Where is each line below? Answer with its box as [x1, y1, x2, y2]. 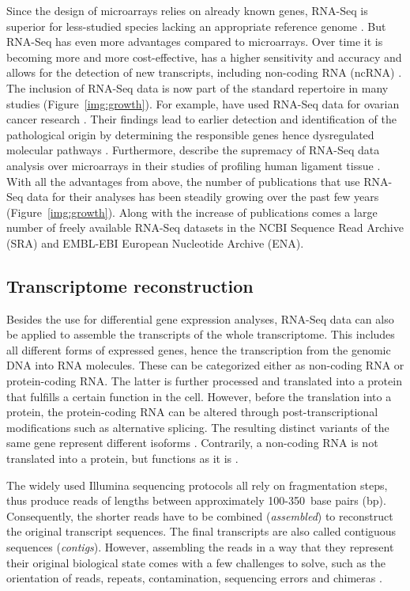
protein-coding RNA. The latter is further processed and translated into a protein [6, 373, 402, 389]
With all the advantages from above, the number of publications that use [6, 172, 360, 189]
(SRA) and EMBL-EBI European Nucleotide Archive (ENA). [6, 234, 304, 251]
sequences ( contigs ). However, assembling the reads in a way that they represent [6, 539, 394, 555]
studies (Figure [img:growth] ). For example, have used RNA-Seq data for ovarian [6, 95, 400, 112]
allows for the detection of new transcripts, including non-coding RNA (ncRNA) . [6, 64, 402, 81]
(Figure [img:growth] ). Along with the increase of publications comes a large [6, 203, 378, 220]
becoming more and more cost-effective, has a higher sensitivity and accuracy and [6, 48, 402, 65]
